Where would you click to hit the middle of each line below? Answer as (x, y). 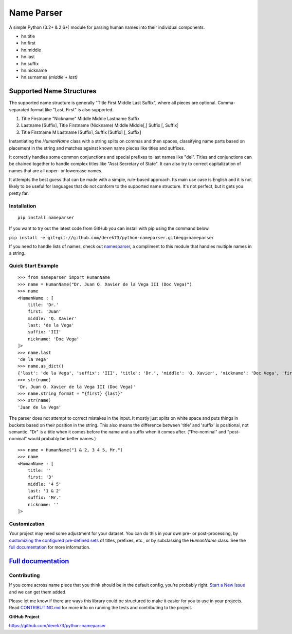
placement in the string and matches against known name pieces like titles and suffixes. (97, 148)
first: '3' (41, 477)
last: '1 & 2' (45, 491)
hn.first (28, 43)
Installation (23, 206)
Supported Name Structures (53, 91)
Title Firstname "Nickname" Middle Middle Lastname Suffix (80, 118)
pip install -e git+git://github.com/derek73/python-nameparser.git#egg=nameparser (112, 237)
